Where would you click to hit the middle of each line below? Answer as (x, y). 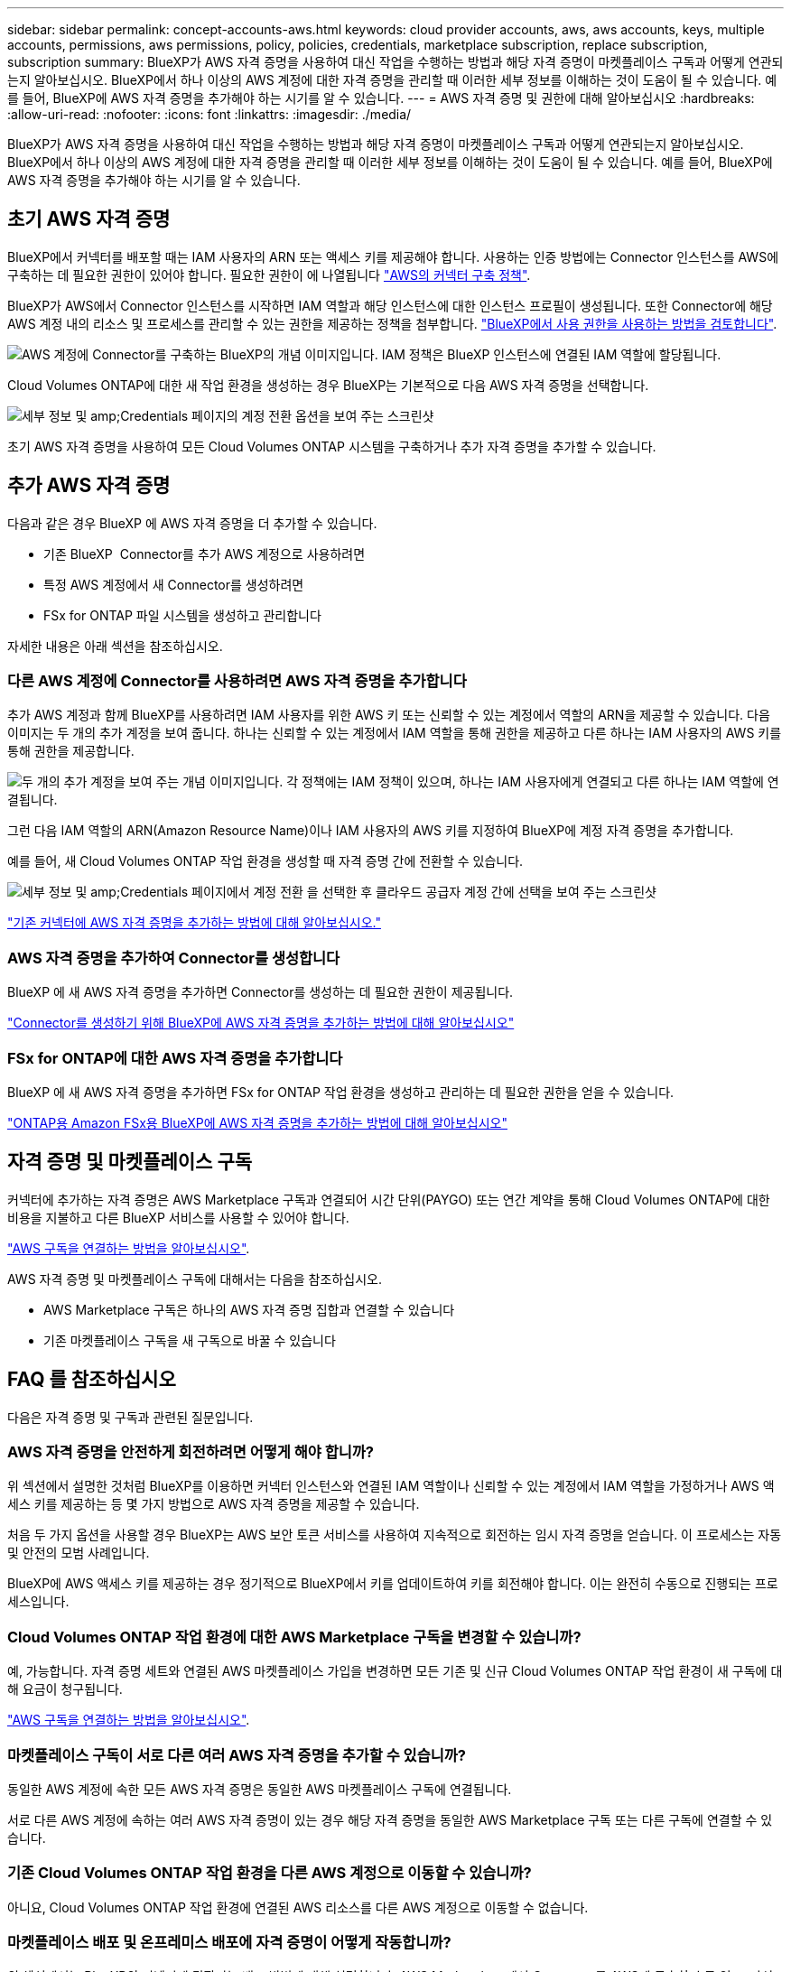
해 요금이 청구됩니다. (65, 1689)
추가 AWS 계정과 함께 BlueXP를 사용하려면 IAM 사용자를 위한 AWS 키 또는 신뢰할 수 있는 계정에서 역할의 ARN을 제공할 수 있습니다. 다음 (389, 715)
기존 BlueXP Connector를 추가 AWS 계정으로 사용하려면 (205, 553)
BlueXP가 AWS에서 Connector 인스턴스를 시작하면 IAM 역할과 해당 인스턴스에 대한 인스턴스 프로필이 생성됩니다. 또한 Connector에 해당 (390, 305)
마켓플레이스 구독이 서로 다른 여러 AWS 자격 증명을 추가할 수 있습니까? (237, 1755)
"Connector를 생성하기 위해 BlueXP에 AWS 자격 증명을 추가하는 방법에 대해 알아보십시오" (261, 1023)
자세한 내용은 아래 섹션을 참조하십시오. (115, 646)
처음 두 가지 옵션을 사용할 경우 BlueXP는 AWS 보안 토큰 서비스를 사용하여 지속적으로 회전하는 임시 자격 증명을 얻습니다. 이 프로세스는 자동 (395, 1535)
